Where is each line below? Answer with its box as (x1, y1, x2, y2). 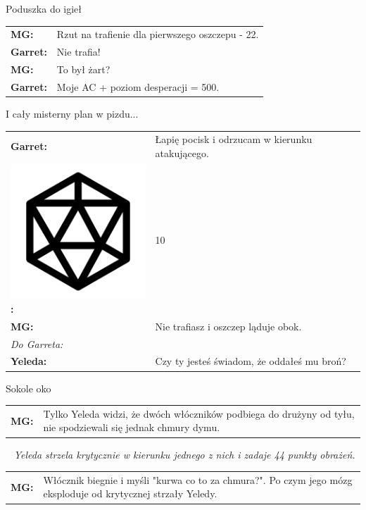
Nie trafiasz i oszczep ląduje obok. (155, 318, 302, 333)
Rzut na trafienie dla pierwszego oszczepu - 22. (56, 27, 259, 42)
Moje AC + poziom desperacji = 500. (56, 79, 220, 94)
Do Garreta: (11, 336, 63, 351)
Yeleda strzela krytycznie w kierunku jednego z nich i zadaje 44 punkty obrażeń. (13, 447, 355, 461)
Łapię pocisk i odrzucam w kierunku (155, 132, 313, 147)
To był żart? (56, 62, 111, 77)
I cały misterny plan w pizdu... (6, 106, 139, 120)
